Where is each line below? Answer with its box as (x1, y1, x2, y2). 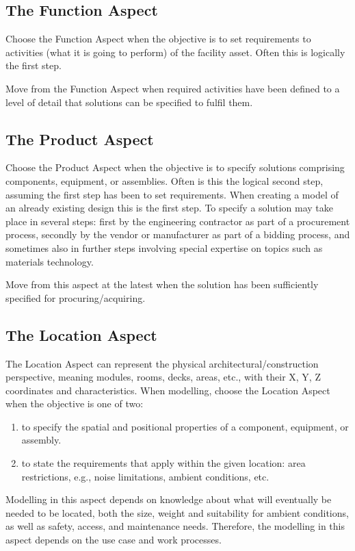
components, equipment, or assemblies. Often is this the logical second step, (5, 173, 324, 188)
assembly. (21, 433, 62, 447)
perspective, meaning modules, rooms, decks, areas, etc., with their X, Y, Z (5, 370, 321, 384)
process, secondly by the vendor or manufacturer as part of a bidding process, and (5, 227, 350, 242)
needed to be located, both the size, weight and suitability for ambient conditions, (5, 505, 349, 520)
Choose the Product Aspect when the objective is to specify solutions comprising (5, 160, 345, 175)
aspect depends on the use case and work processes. (5, 533, 222, 547)
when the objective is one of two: (5, 396, 144, 411)
